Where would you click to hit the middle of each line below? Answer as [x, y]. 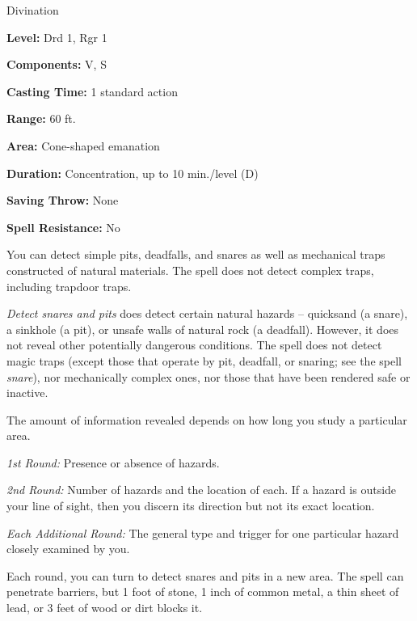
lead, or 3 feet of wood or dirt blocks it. [105, 608]
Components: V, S [57, 64]
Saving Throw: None [63, 200]
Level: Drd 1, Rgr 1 [57, 37]
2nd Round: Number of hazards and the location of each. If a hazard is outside [202, 490]
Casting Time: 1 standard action [92, 91]
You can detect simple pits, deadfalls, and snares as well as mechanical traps [196, 254]
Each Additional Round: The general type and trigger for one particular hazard [203, 532]
